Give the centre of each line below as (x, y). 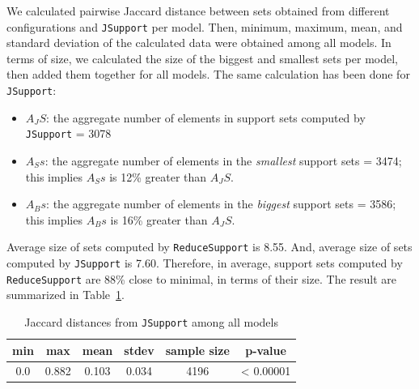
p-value (266, 350)
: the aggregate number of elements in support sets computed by (206, 117)
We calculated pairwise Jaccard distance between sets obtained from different (198, 11)
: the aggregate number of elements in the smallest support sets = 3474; (223, 160)
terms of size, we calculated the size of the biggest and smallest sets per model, (202, 58)
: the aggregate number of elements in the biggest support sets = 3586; (221, 204)
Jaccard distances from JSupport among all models (151, 321)
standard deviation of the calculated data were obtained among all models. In (199, 43)
